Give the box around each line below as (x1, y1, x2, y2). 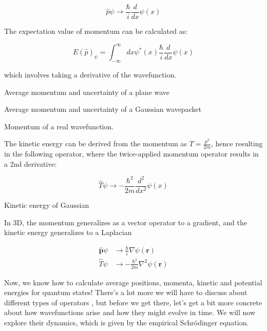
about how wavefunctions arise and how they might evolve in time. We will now (4, 307, 256, 318)
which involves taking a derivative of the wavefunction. (4, 69, 177, 80)
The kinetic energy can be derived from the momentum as (4, 138, 187, 149)
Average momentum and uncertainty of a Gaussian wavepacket (4, 104, 202, 114)
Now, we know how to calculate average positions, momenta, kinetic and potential (4, 277, 262, 287)
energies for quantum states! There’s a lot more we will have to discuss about (4, 287, 247, 298)
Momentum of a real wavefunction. (4, 121, 114, 131)
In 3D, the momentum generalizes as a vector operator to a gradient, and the (4, 217, 247, 227)
